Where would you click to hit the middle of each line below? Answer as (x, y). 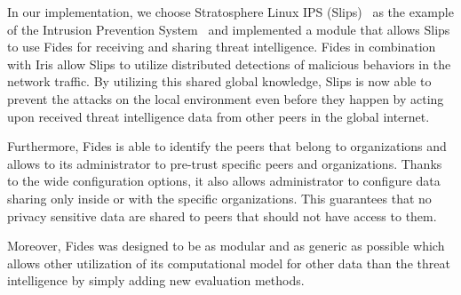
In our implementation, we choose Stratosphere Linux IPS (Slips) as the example (230, 12)
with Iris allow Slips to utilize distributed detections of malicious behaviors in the (229, 64)
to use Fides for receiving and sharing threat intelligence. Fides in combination (222, 47)
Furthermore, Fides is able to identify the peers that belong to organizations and (227, 146)
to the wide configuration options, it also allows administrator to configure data (224, 181)
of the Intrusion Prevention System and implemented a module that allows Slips (229, 29)
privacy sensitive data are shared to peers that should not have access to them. (222, 215)
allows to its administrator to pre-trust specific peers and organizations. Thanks (225, 163)
